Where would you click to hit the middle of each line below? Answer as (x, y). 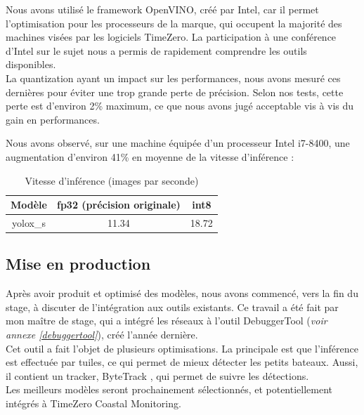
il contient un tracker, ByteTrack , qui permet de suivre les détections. (157, 375)
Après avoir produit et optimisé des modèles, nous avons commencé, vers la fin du (182, 293)
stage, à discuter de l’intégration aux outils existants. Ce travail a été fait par (172, 307)
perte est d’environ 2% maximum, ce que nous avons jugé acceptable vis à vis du (180, 106)
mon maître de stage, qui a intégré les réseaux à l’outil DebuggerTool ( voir (167, 321)
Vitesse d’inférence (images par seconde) (112, 180)
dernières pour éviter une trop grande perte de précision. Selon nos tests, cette (175, 92)
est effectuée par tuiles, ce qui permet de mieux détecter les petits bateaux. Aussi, (182, 362)
